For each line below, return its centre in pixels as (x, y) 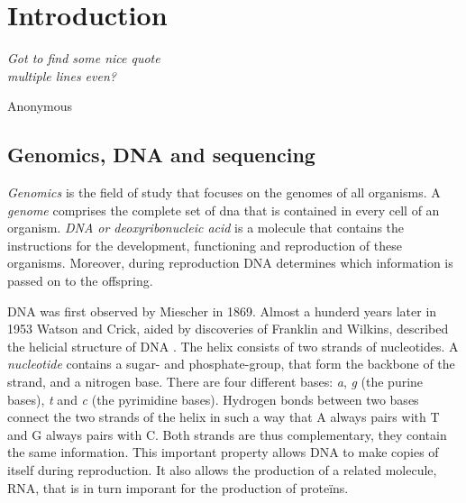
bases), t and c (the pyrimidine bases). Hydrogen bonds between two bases (213, 399)
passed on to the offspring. (80, 281)
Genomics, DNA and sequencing (161, 155)
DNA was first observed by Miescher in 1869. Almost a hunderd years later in (222, 311)
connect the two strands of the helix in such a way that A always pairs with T (224, 417)
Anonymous (40, 106)
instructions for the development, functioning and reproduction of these (205, 245)
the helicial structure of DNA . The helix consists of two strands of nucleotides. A (233, 346)
